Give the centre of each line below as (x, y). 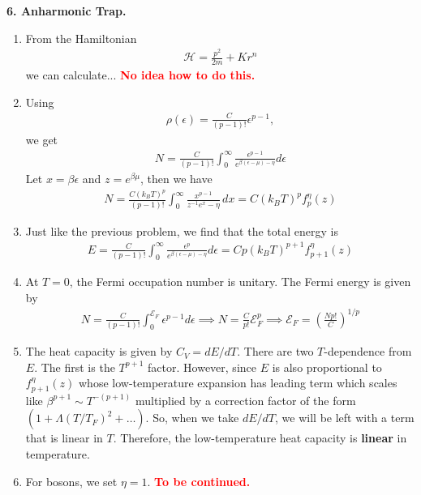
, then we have (176, 178)
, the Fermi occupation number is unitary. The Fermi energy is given (240, 282)
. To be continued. (199, 481)
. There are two (275, 351)
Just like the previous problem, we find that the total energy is (182, 230)
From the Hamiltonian (81, 38)
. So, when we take (192, 418)
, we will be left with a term (345, 418)
